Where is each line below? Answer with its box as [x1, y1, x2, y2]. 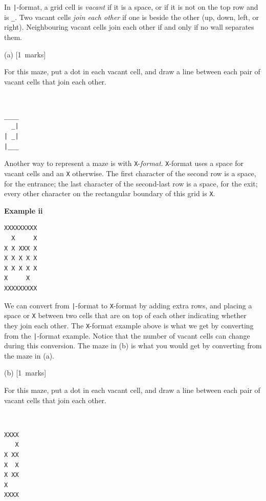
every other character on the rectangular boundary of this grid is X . [4, 188, 215, 199]
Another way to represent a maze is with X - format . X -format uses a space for [4, 158, 244, 169]
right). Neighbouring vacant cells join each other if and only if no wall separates [4, 22, 254, 32]
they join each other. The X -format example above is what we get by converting [4, 320, 254, 330]
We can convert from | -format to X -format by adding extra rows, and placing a [4, 300, 252, 310]
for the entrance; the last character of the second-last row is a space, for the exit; [4, 178, 258, 189]
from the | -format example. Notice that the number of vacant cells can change [4, 330, 250, 341]
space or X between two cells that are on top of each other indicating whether [4, 310, 247, 321]
